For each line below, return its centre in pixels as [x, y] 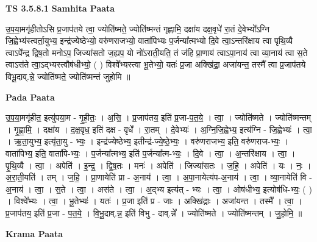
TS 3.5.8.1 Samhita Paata [60, 8]
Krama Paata [34, 233]
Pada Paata [30, 97]
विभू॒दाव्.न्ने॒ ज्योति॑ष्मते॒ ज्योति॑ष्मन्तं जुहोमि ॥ [68, 76]
